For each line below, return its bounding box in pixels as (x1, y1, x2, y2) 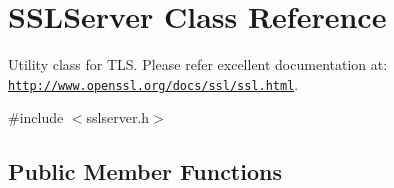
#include (8, 107, 64, 128)
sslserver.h (86, 107, 150, 128)
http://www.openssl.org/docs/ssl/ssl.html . (8, 73, 299, 94)
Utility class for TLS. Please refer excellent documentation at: (8, 54, 388, 75)
